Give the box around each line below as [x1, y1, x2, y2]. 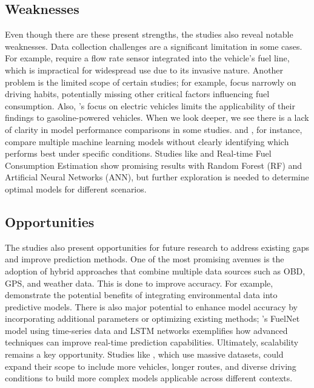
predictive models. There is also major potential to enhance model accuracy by [5, 300, 298, 313]
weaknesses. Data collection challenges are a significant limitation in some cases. [5, 39, 302, 52]
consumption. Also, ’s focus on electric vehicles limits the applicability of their [5, 99, 295, 112]
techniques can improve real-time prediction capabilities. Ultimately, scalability [5, 336, 299, 349]
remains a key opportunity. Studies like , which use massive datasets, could [5, 348, 284, 361]
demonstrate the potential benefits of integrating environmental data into [5, 288, 278, 301]
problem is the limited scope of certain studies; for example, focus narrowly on [5, 75, 296, 88]
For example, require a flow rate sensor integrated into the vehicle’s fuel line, [5, 52, 290, 64]
